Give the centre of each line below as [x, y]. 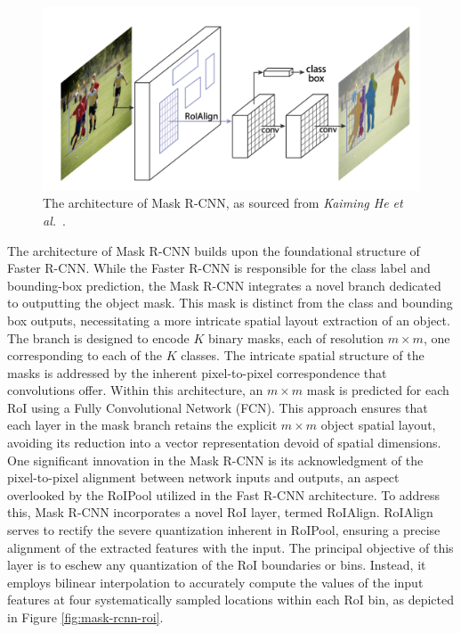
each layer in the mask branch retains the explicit [142, 425]
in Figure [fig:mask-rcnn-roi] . [85, 617]
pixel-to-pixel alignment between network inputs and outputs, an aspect [203, 477]
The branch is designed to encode [98, 337]
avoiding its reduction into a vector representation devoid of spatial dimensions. [224, 443]
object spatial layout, [378, 425]
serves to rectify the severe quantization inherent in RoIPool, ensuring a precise [224, 530]
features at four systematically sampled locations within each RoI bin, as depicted [230, 600]
